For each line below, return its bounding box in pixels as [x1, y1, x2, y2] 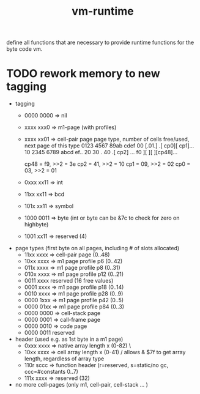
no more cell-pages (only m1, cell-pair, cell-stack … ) [15, 381, 149, 388]
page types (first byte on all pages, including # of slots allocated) [15, 245, 180, 252]
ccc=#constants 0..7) [24, 368, 78, 376]
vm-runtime [72, 4, 134, 18]
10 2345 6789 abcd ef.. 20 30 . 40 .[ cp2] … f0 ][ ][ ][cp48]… [24, 149, 178, 156]
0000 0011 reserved [24, 329, 75, 336]
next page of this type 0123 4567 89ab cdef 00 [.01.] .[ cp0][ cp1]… [24, 142, 194, 149]
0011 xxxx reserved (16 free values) [24, 277, 114, 284]
